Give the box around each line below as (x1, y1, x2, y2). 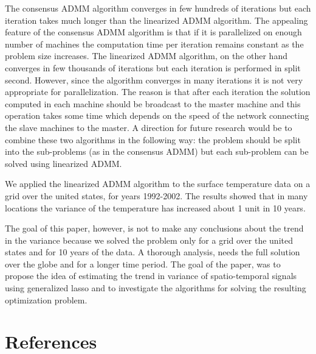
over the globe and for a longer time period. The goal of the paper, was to (5, 257, 281, 270)
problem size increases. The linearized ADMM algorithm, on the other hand (5, 49, 287, 62)
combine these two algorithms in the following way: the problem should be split (5, 133, 301, 146)
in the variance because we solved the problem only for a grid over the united (5, 233, 293, 246)
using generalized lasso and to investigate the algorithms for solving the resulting (5, 281, 306, 294)
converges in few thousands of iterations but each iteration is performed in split (5, 61, 301, 74)
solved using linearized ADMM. (5, 157, 122, 169)
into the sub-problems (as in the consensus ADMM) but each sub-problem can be (5, 145, 309, 158)
